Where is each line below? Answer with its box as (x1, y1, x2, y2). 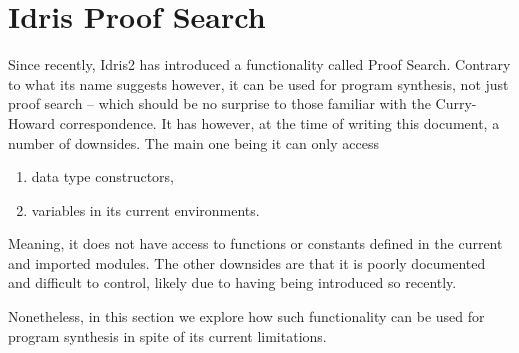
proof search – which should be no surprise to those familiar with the (8, 93, 431, 114)
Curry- (435, 93, 477, 114)
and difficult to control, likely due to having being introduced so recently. (8, 272, 457, 293)
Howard (8, 112, 56, 133)
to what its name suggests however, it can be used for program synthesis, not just (8, 73, 509, 94)
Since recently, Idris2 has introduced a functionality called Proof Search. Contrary (8, 54, 511, 75)
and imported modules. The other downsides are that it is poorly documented (8, 252, 486, 273)
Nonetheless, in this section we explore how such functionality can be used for (8, 306, 485, 327)
